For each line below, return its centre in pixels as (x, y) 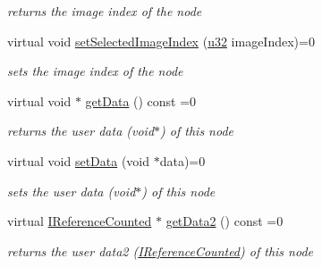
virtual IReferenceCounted (80, 221)
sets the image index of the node (95, 71)
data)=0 (182, 160)
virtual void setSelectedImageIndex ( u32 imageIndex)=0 (161, 41)
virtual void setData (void (79, 160)
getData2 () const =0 (225, 221)
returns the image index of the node (105, 11)
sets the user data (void (72, 191)
